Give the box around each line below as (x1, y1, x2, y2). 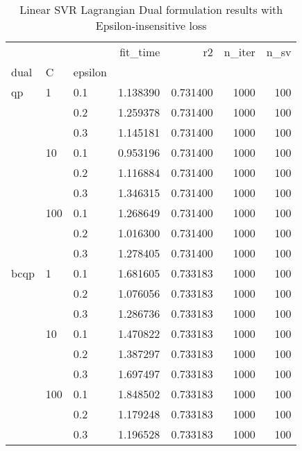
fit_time (119, 44, 160, 60)
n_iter (224, 44, 255, 60)
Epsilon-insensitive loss (95, 17, 207, 33)
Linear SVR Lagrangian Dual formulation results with (19, 1, 283, 17)
